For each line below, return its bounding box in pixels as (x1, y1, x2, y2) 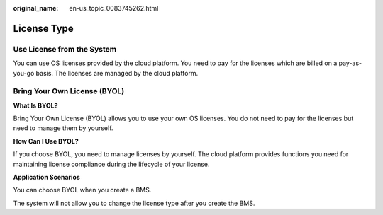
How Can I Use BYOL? (13, 136, 79, 145)
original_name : (13, 4, 59, 12)
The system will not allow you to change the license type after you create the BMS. (13, 199, 255, 207)
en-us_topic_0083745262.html (69, 4, 159, 12)
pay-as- (338, 59, 362, 67)
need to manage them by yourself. (13, 124, 113, 132)
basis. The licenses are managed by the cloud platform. (35, 69, 199, 77)
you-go (13, 69, 35, 77)
